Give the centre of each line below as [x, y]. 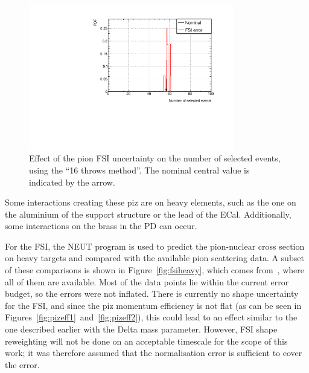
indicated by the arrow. [72, 182]
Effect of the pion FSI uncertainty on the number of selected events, [155, 158]
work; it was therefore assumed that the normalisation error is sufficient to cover [154, 353]
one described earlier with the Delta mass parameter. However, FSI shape [141, 329]
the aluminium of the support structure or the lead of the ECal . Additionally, [148, 214]
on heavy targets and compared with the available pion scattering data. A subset [154, 258]
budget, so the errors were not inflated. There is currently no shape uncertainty [152, 294]
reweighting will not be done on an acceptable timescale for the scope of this [146, 341]
